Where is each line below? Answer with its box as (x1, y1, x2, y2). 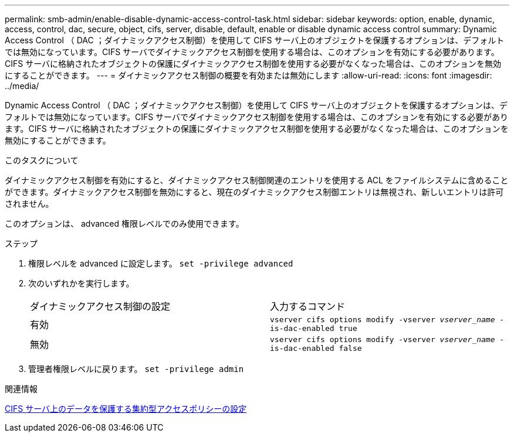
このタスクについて (5, 155, 79, 165)
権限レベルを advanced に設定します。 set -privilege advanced (28, 258, 293, 268)
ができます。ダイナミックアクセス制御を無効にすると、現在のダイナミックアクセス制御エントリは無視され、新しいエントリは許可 (5, 187, 504, 197)
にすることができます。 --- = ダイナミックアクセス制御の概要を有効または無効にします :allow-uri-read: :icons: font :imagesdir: (5, 70, 492, 80)
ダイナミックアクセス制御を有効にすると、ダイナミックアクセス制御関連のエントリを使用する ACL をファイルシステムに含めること (5, 175, 509, 185)
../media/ (5, 81, 39, 91)
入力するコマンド (270, 301, 346, 312)
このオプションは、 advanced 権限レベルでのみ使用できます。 (5, 218, 244, 228)
